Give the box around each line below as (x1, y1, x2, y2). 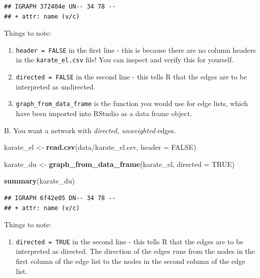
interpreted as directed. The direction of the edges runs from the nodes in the (16, 246, 255, 256)
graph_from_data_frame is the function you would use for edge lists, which (16, 98, 248, 109)
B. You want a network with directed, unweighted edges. (4, 125, 176, 135)
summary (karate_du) (4, 175, 75, 186)
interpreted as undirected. (16, 81, 96, 91)
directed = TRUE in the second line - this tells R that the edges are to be (16, 236, 243, 246)
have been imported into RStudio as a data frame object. (16, 108, 192, 118)
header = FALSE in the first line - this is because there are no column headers (16, 44, 256, 55)
